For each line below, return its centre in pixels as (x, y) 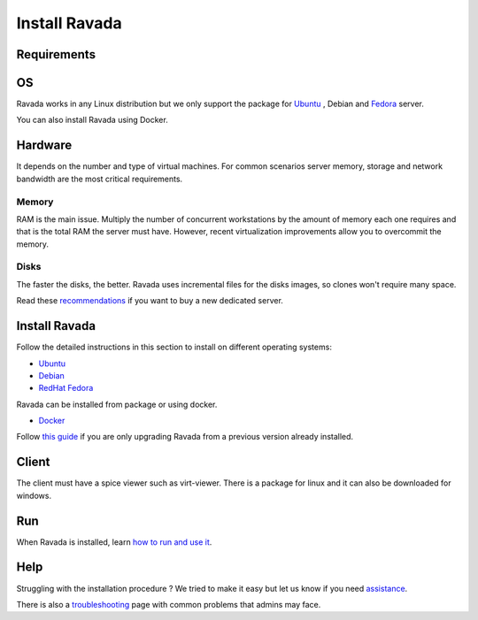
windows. (34, 495)
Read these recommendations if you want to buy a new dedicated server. (150, 301)
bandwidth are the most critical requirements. (100, 179)
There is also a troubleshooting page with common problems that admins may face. (169, 604)
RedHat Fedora (66, 388)
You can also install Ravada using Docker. (92, 120)
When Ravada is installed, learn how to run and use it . (114, 542)
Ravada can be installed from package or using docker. (117, 404)
